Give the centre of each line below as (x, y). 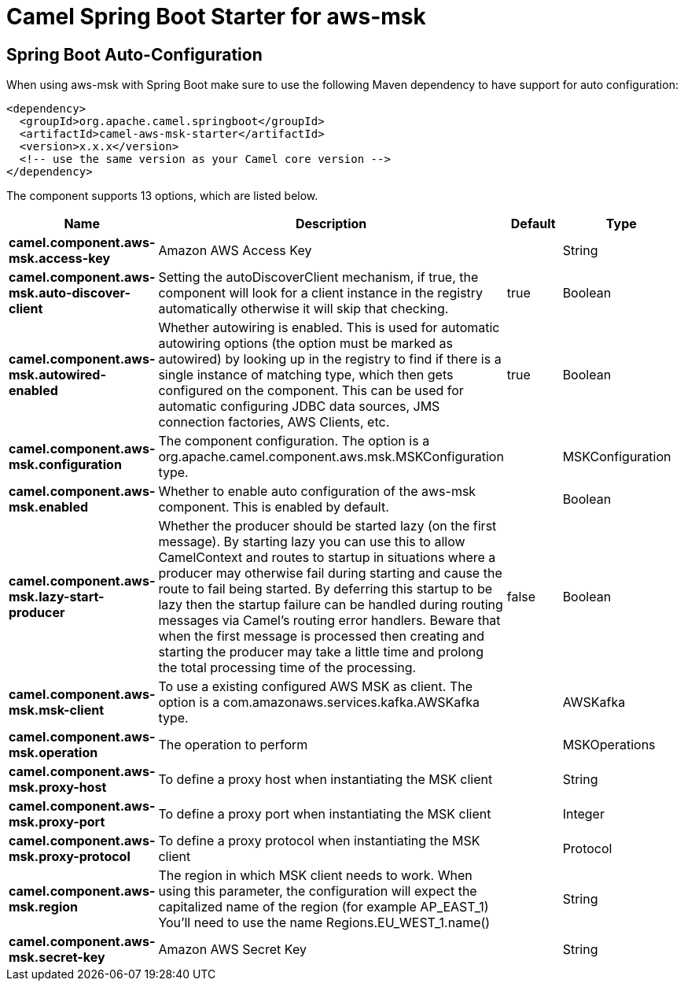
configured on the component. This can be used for (311, 391)
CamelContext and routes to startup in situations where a (327, 558)
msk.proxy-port (57, 822)
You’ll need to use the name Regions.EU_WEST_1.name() (324, 923)
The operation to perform (233, 745)
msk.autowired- (57, 375)
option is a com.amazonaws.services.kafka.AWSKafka (319, 702)
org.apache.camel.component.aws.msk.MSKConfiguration (331, 457)
